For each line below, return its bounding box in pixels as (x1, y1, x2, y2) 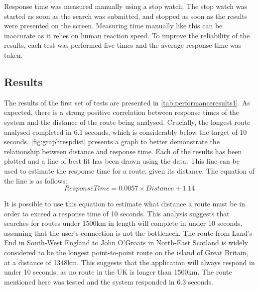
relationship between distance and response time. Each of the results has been (4, 146, 242, 156)
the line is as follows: (4, 175, 67, 186)
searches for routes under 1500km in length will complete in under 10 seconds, (4, 218, 243, 228)
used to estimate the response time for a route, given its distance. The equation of (4, 165, 255, 176)
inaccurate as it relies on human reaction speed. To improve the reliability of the (4, 30, 250, 40)
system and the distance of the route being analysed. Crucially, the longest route (4, 116, 251, 127)
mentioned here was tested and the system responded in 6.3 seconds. (4, 276, 213, 287)
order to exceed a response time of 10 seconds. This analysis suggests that (4, 208, 230, 218)
